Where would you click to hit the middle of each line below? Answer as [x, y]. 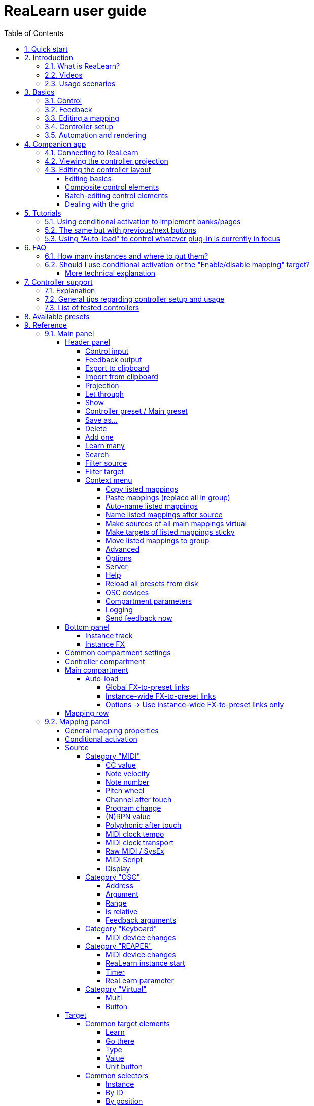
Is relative [122, 911]
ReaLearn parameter [140, 980]
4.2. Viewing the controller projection [107, 161]
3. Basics [40, 92]
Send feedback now [139, 618]
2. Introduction [49, 57]
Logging [119, 609]
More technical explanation [110, 273]
